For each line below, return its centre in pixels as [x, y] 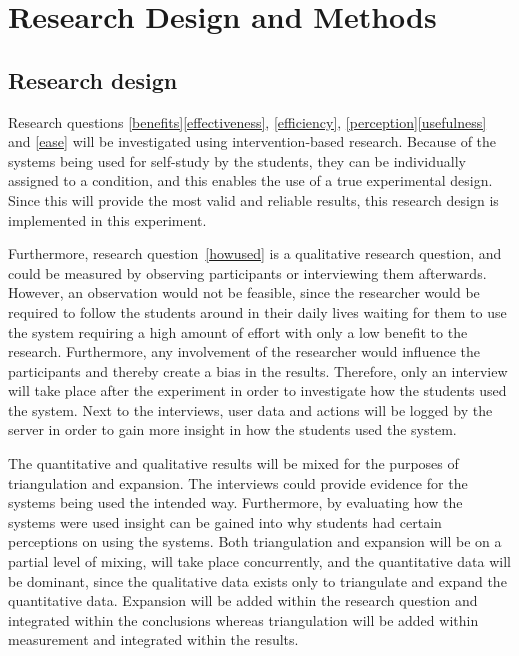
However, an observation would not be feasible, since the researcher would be [244, 292]
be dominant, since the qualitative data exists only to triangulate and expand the [257, 580]
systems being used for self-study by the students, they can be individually [237, 160]
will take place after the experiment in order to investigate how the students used [257, 390]
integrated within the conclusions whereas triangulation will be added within [243, 619]
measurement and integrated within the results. [153, 639]
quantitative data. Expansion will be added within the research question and [243, 600]
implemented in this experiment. [107, 219]
